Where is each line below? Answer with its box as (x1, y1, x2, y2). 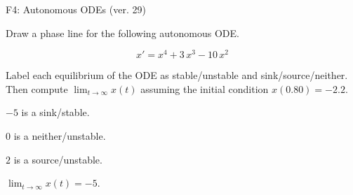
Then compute (6, 81, 68, 96)
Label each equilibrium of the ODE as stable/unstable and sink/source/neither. (6, 68, 348, 82)
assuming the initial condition (140, 81, 269, 96)
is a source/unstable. (13, 152, 102, 166)
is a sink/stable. (21, 105, 90, 120)
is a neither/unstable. (13, 129, 106, 143)
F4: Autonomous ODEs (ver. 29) (6, 2, 146, 16)
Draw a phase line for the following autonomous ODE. (6, 25, 239, 40)
